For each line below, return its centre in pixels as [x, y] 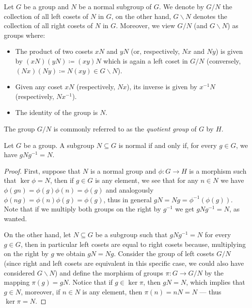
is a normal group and [123, 170]
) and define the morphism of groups [109, 272]
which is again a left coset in [146, 60]
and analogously [130, 189]
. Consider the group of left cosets [164, 253]
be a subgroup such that [131, 235]
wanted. [16, 218]
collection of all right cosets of [48, 25]
